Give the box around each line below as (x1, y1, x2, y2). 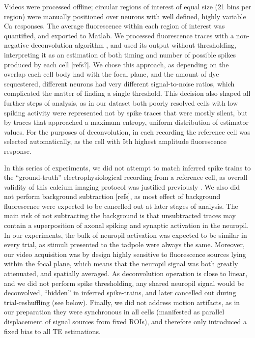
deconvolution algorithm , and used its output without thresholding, (31, 40, 236, 50)
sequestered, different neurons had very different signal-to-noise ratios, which (4, 78, 235, 88)
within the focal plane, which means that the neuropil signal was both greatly (4, 258, 238, 269)
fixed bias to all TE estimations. (4, 326, 101, 336)
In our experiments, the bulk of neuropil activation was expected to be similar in (4, 229, 247, 240)
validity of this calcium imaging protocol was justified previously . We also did (4, 181, 240, 192)
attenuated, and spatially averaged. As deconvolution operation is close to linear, (4, 268, 248, 279)
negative (4, 40, 29, 50)
